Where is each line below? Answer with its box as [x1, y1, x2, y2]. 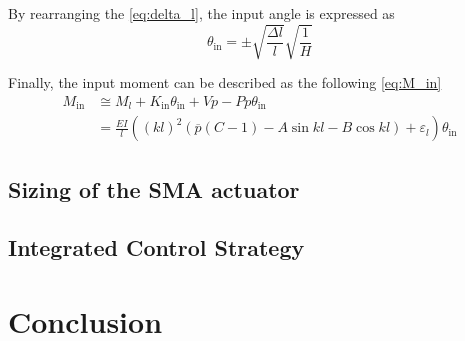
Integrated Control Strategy [8, 232, 305, 263]
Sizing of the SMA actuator [8, 173, 300, 204]
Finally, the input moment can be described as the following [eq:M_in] [8, 72, 442, 93]
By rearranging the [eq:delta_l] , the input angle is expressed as [8, 3, 395, 23]
